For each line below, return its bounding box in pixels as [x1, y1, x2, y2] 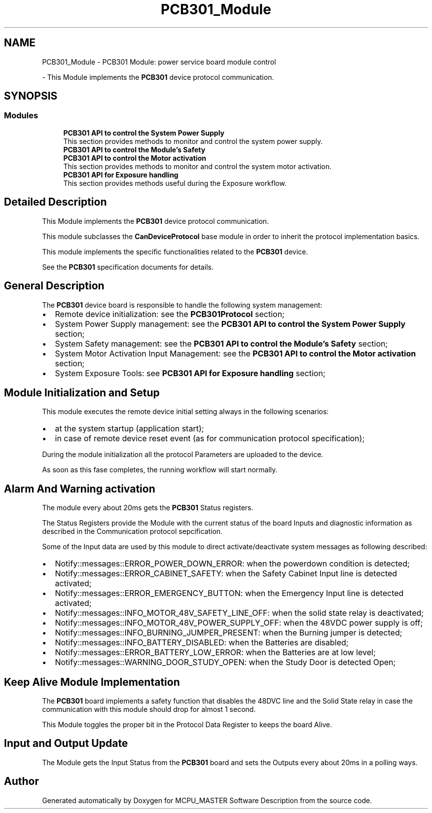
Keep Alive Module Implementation [4, 675, 180, 688]
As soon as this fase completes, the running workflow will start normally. [42, 465, 278, 474]
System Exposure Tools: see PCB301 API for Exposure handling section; [55, 368, 325, 378]
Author [4, 775, 39, 788]
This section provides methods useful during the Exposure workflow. [63, 178, 287, 187]
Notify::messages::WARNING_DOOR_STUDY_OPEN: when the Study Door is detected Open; [55, 657, 396, 668]
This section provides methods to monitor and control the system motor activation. [63, 162, 332, 171]
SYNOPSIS [4, 90, 58, 103]
